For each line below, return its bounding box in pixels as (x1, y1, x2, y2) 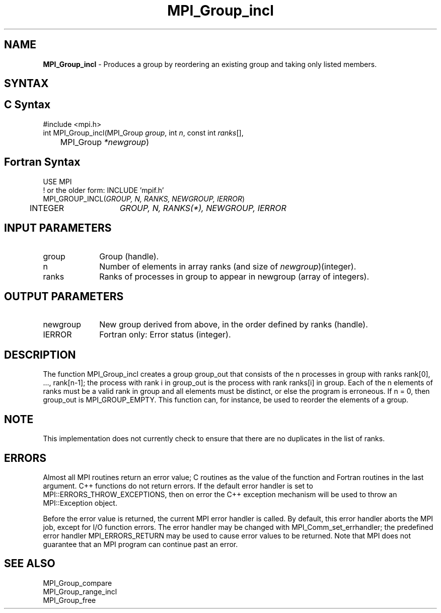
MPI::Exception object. (43, 498, 117, 507)
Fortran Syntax (4, 156, 81, 169)
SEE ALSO (4, 557, 55, 570)
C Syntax (4, 98, 51, 111)
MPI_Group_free (43, 595, 96, 604)
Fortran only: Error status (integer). (99, 329, 231, 340)
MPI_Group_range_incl (43, 587, 117, 596)
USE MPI (43, 177, 72, 186)
